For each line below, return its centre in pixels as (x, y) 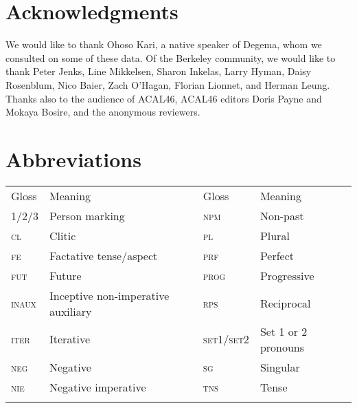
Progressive (287, 275)
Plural (275, 235)
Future (66, 275)
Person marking (87, 215)
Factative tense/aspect (104, 255)
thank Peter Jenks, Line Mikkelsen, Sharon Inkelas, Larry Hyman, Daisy (159, 71)
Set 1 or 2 (284, 331)
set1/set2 (226, 339)
